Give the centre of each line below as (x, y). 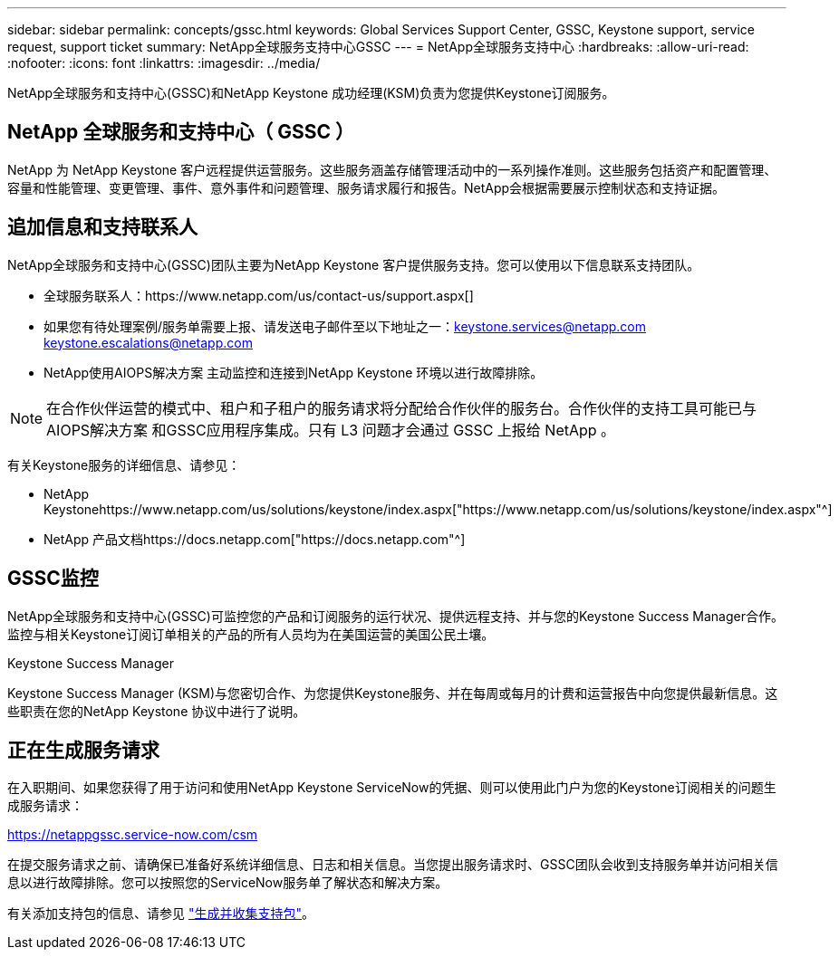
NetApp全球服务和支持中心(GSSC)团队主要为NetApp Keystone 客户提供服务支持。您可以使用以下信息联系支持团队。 (354, 264)
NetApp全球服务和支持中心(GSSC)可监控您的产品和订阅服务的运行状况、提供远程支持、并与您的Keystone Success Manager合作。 (395, 616)
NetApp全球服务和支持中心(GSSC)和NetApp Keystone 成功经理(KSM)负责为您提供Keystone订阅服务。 (311, 93)
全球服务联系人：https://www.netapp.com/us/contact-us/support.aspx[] (259, 295)
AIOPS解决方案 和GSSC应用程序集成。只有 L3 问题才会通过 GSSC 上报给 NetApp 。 (331, 430)
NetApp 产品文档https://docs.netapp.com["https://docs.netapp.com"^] (255, 539)
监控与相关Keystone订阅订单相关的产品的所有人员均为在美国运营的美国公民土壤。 (251, 634)
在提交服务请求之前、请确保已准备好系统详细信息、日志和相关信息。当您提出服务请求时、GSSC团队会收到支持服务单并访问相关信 (393, 865)
